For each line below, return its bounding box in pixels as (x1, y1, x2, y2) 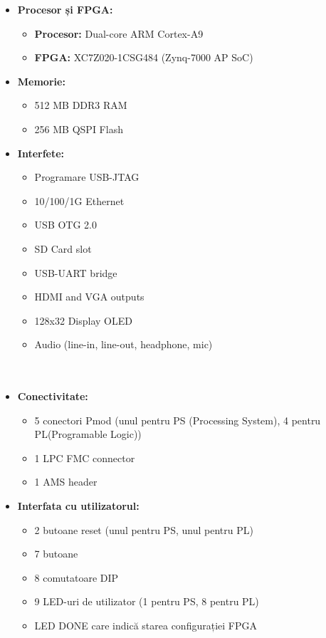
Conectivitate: (17, 389, 88, 404)
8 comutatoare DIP (34, 570, 119, 585)
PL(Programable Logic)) (34, 427, 142, 441)
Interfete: (17, 145, 65, 160)
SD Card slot (34, 241, 92, 256)
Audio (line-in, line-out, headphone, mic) (34, 337, 213, 352)
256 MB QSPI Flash (34, 121, 123, 136)
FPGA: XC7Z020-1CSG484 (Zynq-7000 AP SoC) (34, 50, 253, 65)
